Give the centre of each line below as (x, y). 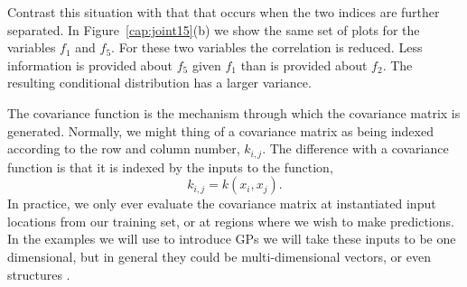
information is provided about (90, 65)
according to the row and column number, (124, 148)
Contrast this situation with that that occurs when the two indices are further (224, 12)
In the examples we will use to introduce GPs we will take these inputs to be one (232, 239)
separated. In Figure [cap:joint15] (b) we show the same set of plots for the (214, 29)
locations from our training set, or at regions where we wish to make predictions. (231, 221)
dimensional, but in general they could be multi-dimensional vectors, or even (219, 256)
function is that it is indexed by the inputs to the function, (170, 167)
